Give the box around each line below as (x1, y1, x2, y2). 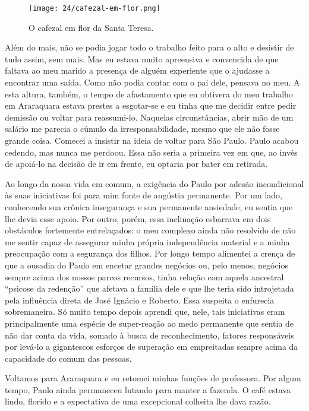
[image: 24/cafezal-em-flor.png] (29, 4, 160, 12)
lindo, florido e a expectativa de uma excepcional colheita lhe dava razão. (5, 395, 271, 407)
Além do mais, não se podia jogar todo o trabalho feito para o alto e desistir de (5, 41, 294, 53)
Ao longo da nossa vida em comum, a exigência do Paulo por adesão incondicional (5, 177, 304, 189)
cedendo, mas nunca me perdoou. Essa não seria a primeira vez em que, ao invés (5, 146, 298, 158)
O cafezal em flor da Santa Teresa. (29, 21, 154, 33)
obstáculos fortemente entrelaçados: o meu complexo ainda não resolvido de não (5, 224, 296, 236)
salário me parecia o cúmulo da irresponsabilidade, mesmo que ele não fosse (5, 122, 280, 135)
